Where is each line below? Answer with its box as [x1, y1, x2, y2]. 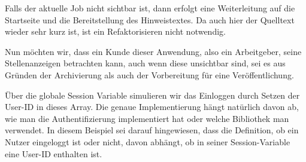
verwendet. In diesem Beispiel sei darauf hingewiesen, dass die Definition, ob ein [5, 124, 299, 136]
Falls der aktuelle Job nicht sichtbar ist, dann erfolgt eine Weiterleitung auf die [5, 2, 295, 14]
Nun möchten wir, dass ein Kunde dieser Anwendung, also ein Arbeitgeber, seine [5, 45, 302, 57]
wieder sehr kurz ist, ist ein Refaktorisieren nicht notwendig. [5, 25, 226, 38]
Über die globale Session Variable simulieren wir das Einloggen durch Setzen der [5, 88, 300, 101]
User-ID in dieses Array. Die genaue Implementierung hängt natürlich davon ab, [5, 100, 299, 113]
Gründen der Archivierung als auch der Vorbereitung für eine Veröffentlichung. [5, 68, 294, 81]
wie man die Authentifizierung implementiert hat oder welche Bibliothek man [5, 112, 289, 124]
